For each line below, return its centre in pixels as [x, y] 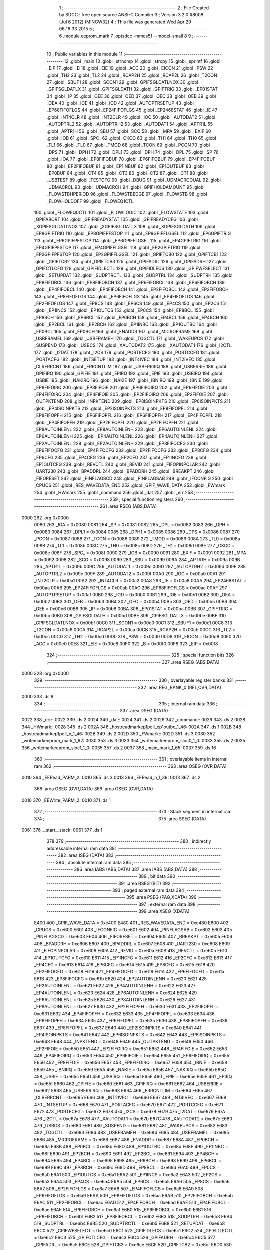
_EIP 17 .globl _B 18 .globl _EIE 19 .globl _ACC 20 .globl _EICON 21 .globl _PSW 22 [130, 68]
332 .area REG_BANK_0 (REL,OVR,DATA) [180, 687]
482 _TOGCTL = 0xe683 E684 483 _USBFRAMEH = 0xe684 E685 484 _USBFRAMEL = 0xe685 [132, 1133]
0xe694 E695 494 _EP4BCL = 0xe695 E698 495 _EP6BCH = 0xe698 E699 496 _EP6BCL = [128, 1160]
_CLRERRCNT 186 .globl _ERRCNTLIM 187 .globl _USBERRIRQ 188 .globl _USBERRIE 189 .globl [130, 366]
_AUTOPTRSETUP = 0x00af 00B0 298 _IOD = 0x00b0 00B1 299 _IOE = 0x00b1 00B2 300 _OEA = [135, 595]
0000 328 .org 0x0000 [45, 673]
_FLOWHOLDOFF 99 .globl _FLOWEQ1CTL [90, 201]
